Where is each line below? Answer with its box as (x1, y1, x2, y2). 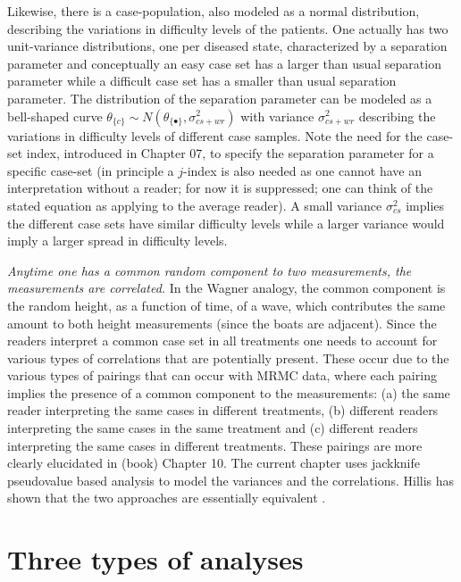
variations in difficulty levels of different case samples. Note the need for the (7, 126, 423, 145)
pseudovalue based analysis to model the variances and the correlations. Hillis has (7, 470, 455, 489)
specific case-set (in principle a (7, 161, 174, 179)
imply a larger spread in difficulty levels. (7, 231, 228, 250)
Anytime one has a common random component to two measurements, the (7, 261, 412, 279)
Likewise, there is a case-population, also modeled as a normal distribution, (7, 2, 420, 20)
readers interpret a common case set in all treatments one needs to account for (7, 331, 438, 350)
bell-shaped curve (7, 106, 103, 125)
